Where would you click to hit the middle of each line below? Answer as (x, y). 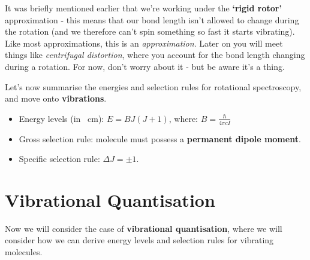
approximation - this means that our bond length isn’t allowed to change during (152, 19)
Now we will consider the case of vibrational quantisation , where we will (144, 228)
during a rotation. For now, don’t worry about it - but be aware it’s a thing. (145, 66)
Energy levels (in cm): (61, 118)
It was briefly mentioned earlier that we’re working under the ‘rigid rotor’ (143, 8)
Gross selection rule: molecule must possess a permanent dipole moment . (160, 138)
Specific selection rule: (59, 159)
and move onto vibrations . (56, 98)
